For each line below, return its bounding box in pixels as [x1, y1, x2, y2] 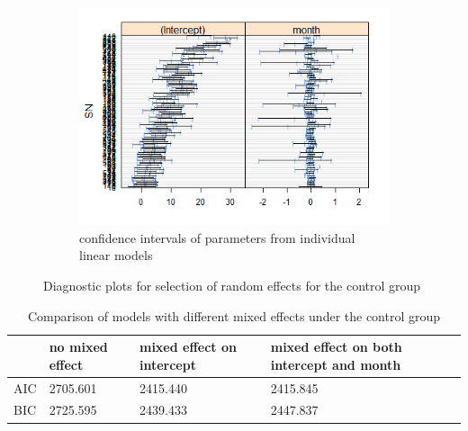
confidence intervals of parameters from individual [79, 228, 355, 247]
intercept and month [270, 355, 401, 373]
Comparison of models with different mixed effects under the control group [27, 306, 441, 325]
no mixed [49, 337, 108, 356]
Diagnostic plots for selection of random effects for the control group [43, 276, 421, 294]
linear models [79, 246, 153, 265]
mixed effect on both [270, 337, 402, 356]
